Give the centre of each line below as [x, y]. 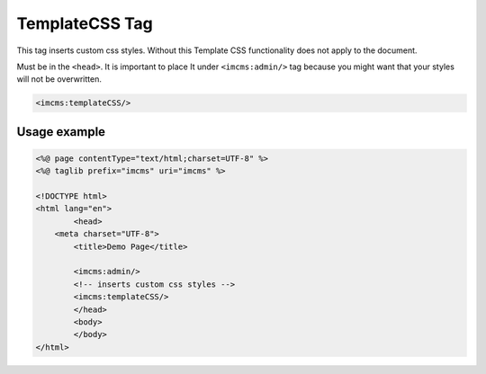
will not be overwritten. [59, 79]
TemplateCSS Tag [85, 23]
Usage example [61, 132]
